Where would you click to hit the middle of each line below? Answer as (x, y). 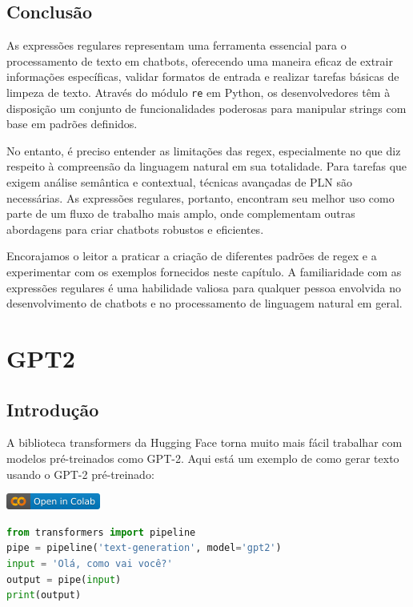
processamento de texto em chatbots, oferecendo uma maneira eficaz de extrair (200, 60)
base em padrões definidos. (72, 124)
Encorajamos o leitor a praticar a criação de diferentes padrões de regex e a (192, 256)
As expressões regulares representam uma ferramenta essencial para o (176, 45)
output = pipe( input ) (64, 579)
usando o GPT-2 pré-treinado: (80, 474)
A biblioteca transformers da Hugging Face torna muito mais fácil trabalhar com (204, 442)
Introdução (53, 409)
